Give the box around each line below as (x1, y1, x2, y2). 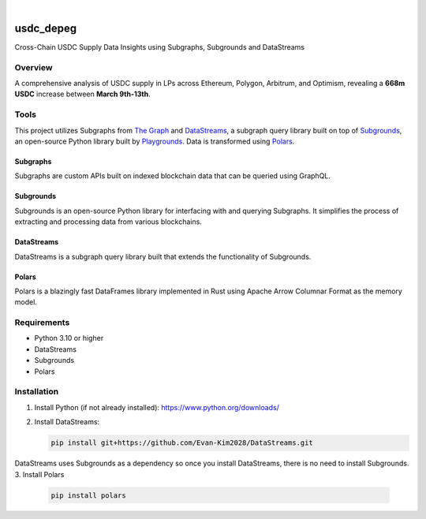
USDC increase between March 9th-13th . (14, 89, 151, 99)
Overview (14, 62, 53, 73)
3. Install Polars (14, 469, 65, 479)
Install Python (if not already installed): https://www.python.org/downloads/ (34, 402, 280, 412)
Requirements (14, 317, 70, 328)
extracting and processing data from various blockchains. (14, 217, 203, 226)
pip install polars (50, 491, 126, 500)
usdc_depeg (14, 21, 77, 35)
